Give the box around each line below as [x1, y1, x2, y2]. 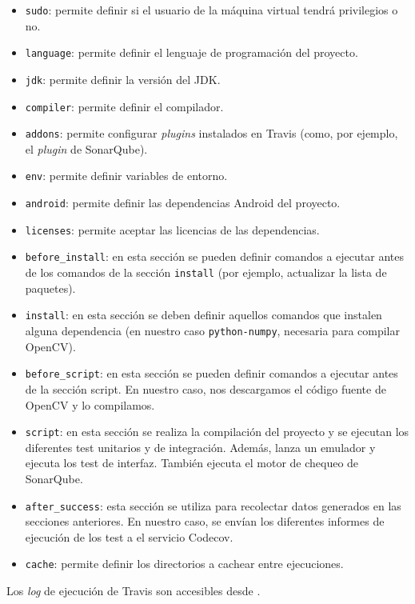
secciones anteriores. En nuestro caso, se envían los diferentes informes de [25, 513, 385, 530]
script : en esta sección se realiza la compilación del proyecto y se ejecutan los [25, 423, 409, 440]
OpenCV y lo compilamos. [25, 396, 155, 413]
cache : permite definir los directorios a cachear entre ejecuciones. [25, 555, 344, 572]
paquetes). [25, 279, 76, 296]
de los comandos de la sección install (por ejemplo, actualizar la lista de [25, 264, 387, 281]
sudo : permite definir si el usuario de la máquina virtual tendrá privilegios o [25, 2, 398, 18]
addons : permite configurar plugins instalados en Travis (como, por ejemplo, [25, 125, 398, 142]
